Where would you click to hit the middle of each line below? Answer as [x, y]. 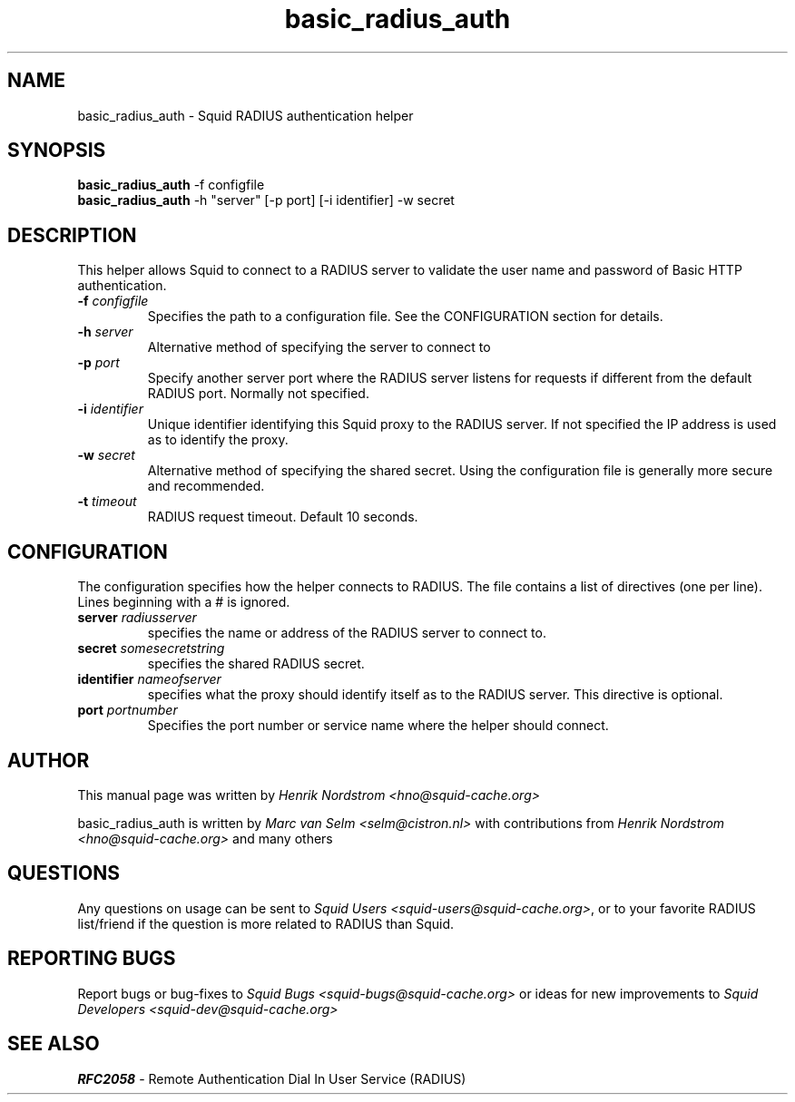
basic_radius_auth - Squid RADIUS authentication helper [245, 115]
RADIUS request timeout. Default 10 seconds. [283, 517]
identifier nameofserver [149, 679]
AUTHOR [49, 760]
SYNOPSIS [57, 151]
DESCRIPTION [72, 235]
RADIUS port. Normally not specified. [258, 394]
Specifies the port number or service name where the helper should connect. [378, 726]
